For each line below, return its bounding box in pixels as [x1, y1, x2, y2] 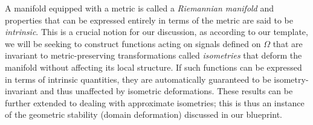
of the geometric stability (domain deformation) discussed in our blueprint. [5, 108, 283, 121]
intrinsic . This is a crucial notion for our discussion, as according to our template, [5, 25, 308, 38]
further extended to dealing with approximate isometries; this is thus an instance [5, 96, 305, 109]
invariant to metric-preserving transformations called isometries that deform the [5, 49, 302, 62]
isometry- [274, 72, 309, 85]
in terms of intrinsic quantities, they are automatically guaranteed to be [5, 72, 271, 85]
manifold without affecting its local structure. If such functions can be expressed [5, 60, 302, 73]
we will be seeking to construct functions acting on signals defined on [5, 37, 261, 50]
